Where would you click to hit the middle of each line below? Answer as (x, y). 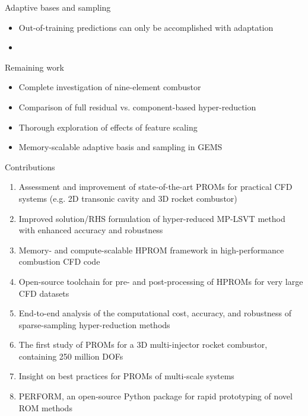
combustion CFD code (59, 261)
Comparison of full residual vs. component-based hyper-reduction (137, 107)
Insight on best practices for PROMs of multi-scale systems (126, 376)
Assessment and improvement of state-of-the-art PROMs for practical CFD (155, 187)
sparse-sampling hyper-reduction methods (94, 324)
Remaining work (34, 67)
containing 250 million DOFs (71, 356)
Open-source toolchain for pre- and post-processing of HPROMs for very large (161, 281)
